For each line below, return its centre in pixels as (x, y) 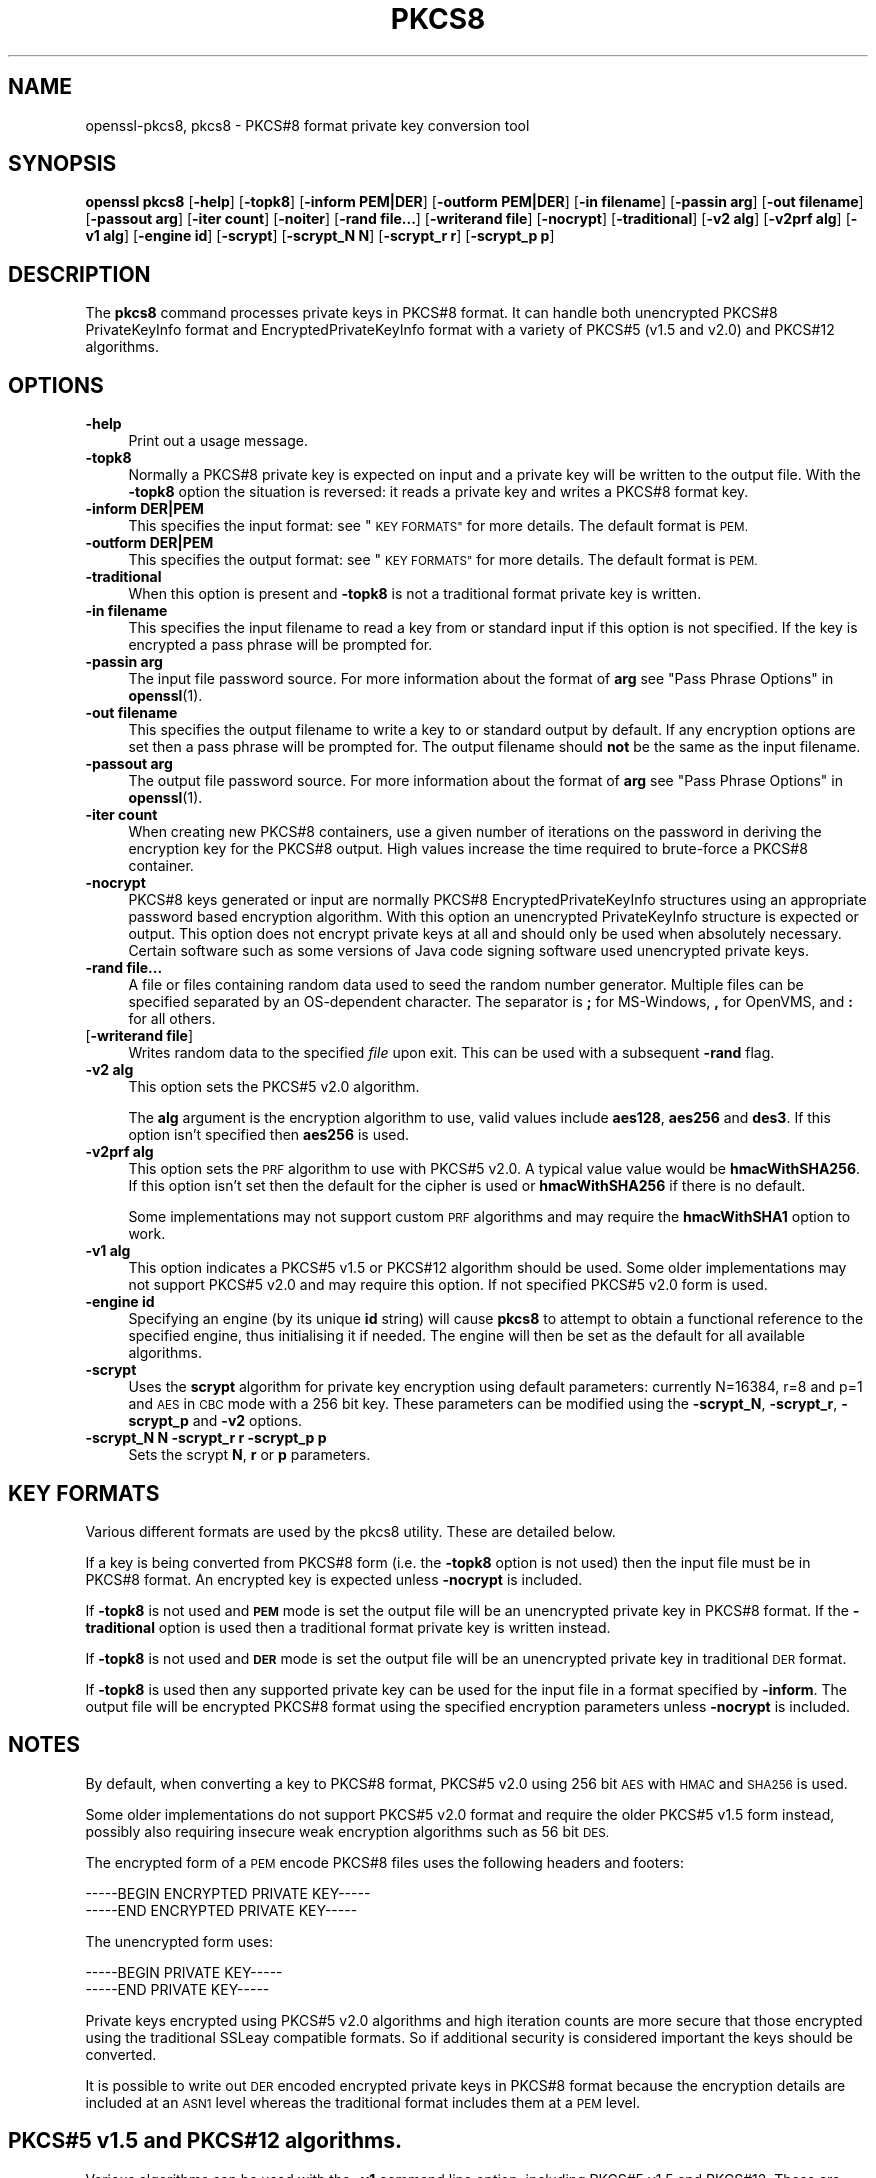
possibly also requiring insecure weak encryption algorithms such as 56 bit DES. (347, 1831)
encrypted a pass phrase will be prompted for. (280, 645)
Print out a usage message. (218, 441)
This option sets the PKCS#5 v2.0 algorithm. (274, 1087)
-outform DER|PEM (149, 543)
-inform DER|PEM (144, 509)
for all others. (172, 1019)
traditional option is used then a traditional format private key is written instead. (348, 1627)
